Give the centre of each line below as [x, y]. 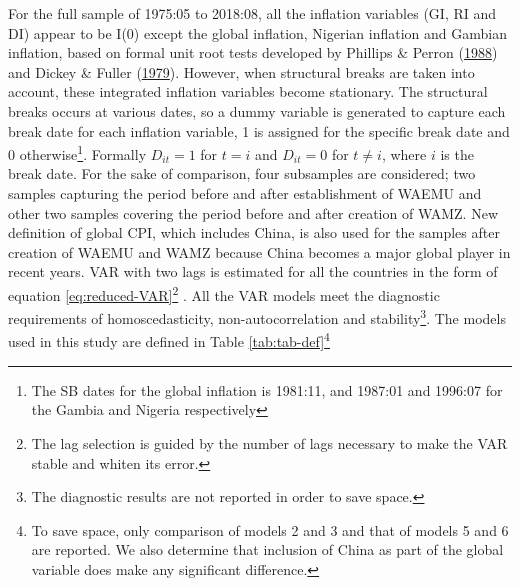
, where [404, 153]
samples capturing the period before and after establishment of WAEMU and [245, 193]
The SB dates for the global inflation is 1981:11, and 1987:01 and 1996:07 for [267, 389]
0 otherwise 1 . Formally [77, 152]
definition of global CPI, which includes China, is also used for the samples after [254, 232]
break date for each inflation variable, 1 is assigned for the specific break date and [259, 130]
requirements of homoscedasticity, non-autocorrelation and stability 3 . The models [257, 316]
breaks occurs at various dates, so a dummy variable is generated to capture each [257, 110]
